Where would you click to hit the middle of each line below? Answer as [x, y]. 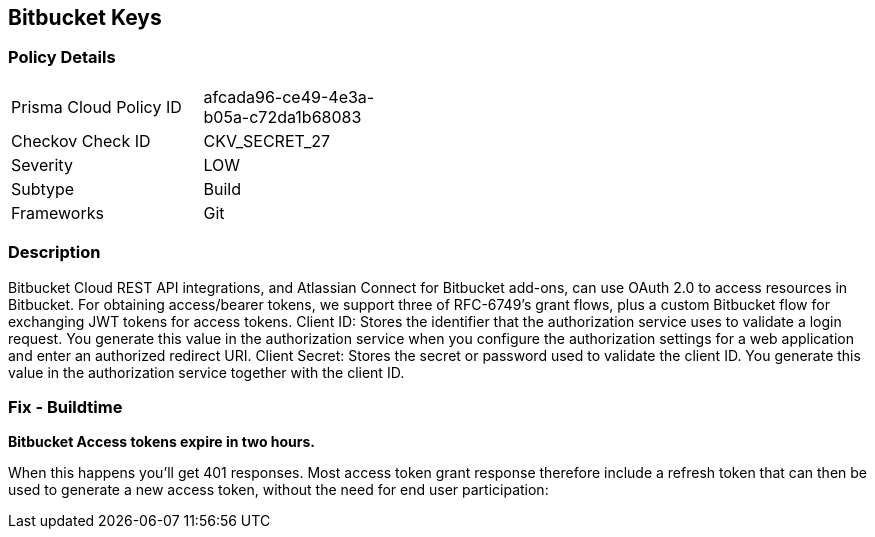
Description [54, 252]
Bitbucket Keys [85, 17]
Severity [42, 164]
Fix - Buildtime [65, 406]
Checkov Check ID [81, 140]
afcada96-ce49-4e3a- [289, 96]
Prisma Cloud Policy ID [96, 106]
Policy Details [62, 57]
